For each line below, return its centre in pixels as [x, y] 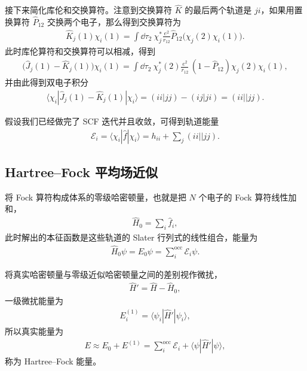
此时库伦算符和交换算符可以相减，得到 [80, 51]
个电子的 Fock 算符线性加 [248, 197]
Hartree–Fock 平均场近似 [81, 171]
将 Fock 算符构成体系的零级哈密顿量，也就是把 [96, 197]
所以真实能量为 [34, 331]
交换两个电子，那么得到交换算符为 [114, 22]
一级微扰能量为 [34, 300]
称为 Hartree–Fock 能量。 [53, 361]
